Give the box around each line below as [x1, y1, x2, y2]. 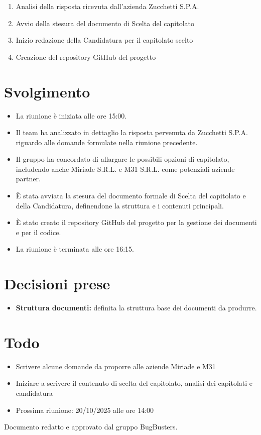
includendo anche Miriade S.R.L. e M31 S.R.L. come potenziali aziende [16, 163, 235, 174]
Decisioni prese [4, 273, 110, 294]
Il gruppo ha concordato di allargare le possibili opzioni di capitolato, [16, 154, 229, 164]
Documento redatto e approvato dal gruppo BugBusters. [4, 421, 178, 432]
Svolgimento [4, 81, 90, 101]
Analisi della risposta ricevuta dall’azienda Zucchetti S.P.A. [16, 1, 199, 11]
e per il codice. [16, 227, 61, 237]
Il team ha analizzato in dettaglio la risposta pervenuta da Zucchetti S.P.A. [16, 127, 248, 138]
